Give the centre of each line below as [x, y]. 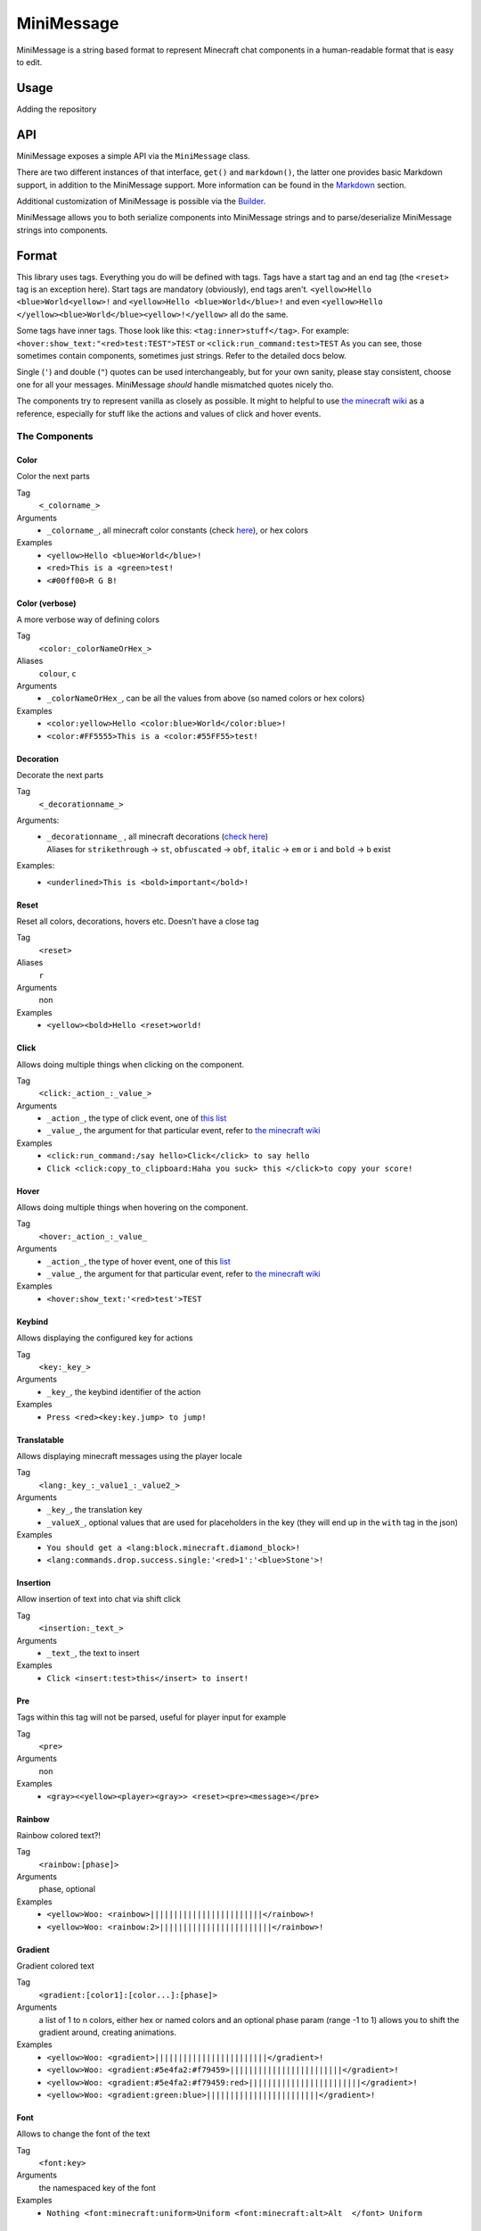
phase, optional [67, 1889]
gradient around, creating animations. [108, 2032]
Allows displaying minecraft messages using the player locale [129, 1456]
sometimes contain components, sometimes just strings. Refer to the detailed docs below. [181, 355]
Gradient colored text [56, 1966]
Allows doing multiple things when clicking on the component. [130, 1064]
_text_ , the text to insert [93, 1653]
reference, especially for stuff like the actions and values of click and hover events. [169, 413]
